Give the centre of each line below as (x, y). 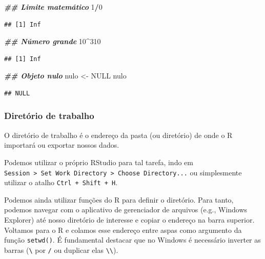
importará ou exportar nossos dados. (62, 145)
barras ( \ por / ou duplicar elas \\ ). (61, 250)
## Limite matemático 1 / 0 (53, 7)
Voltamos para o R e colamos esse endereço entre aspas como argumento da (123, 230)
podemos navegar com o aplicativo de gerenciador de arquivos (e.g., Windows (126, 210)
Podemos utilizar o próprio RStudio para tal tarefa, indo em (99, 162)
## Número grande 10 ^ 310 (53, 41)
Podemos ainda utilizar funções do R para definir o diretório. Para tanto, (119, 199)
